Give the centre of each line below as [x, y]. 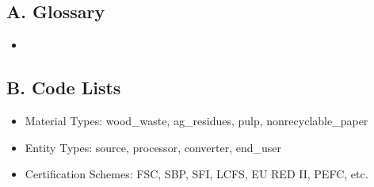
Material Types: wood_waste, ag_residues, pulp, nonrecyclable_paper [197, 120]
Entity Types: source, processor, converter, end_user [153, 147]
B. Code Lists [64, 88]
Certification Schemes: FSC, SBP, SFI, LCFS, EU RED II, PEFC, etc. [197, 174]
